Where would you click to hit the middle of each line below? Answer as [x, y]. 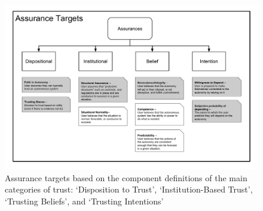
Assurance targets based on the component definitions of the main [126, 177]
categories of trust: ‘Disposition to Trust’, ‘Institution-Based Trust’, [129, 189]
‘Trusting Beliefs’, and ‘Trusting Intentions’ [84, 201]
